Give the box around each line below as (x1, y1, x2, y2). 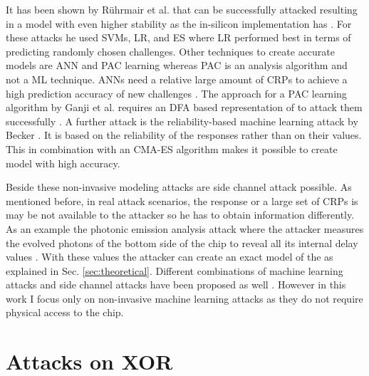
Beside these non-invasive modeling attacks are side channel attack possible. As (6, 179, 352, 194)
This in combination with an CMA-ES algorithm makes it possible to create (6, 141, 338, 156)
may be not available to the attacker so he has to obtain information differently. (6, 207, 355, 222)
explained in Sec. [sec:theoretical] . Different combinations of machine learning (6, 263, 343, 278)
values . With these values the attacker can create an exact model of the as (6, 249, 333, 264)
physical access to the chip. (6, 305, 124, 320)
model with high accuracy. (6, 155, 120, 170)
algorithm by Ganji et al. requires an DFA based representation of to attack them (6, 100, 363, 115)
